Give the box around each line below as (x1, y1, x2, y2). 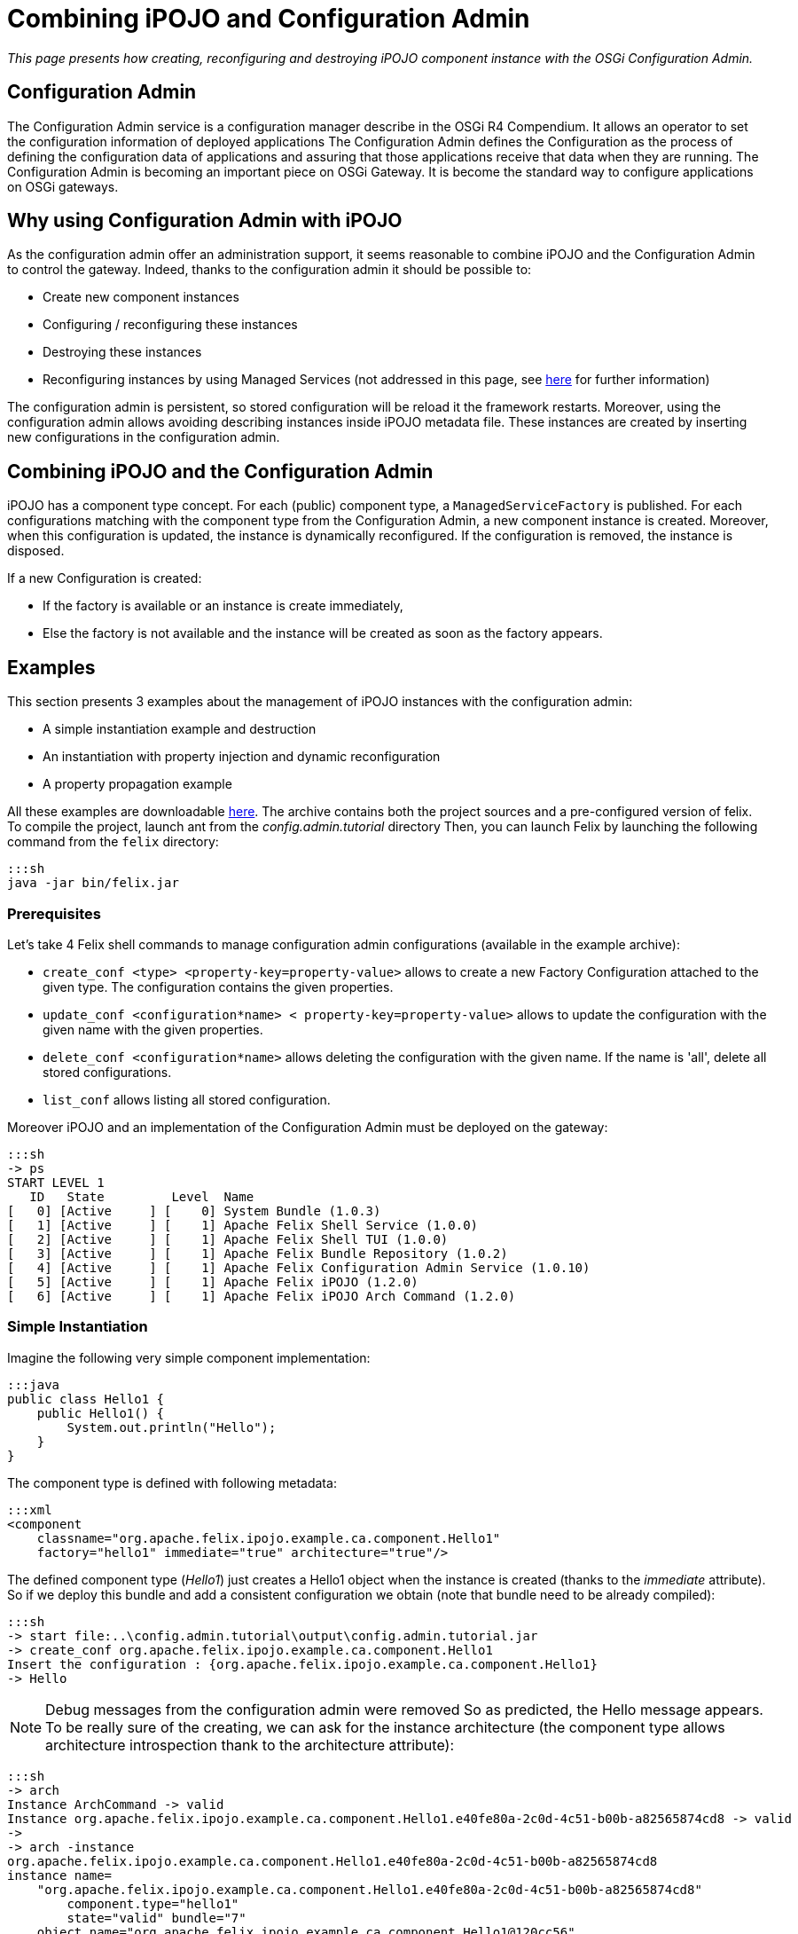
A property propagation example (43, 776, 232, 792)
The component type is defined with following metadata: (7, 1474, 337, 1490)
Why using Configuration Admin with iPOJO (7, 209, 403, 232)
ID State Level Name (29, 1189, 254, 1204)
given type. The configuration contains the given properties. (43, 979, 394, 995)
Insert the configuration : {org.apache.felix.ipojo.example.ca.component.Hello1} (7, 1656, 598, 1671)
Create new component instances (43, 289, 239, 305)
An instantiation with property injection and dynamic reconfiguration (43, 749, 441, 765)
